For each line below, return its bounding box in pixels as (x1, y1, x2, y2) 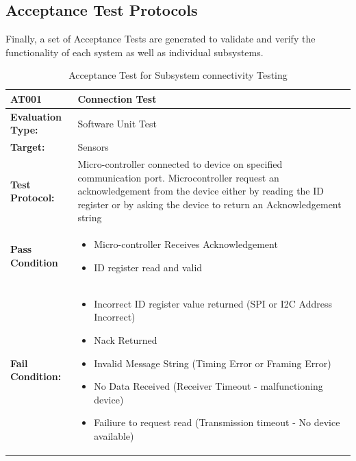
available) (94, 428, 134, 443)
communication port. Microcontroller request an (77, 170, 279, 184)
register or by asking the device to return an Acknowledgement (77, 197, 342, 211)
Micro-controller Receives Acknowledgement (94, 237, 278, 251)
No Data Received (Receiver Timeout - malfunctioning (94, 379, 323, 393)
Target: (10, 140, 45, 154)
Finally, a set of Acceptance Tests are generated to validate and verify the (5, 32, 316, 46)
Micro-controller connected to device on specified (77, 157, 283, 171)
